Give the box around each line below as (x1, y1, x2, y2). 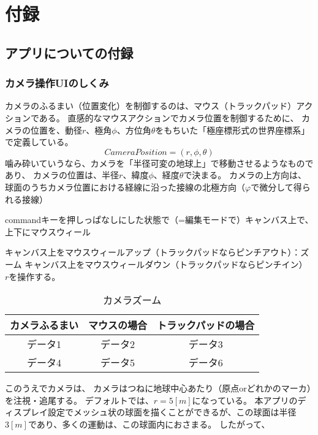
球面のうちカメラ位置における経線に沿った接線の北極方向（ (5, 180, 245, 193)
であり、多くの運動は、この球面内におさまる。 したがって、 (28, 417, 270, 430)
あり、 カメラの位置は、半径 (5, 168, 119, 181)
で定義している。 (5, 135, 74, 148)
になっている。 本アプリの (192, 393, 298, 406)
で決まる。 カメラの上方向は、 (183, 168, 307, 181)
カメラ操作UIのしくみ (5, 75, 109, 91)
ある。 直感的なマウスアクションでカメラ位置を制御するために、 (39, 111, 299, 124)
